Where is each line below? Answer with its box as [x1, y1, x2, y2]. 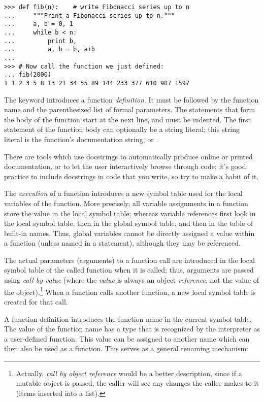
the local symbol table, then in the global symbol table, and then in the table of [4, 218, 253, 228]
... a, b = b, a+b [4, 46, 95, 53]
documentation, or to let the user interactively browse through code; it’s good [4, 161, 246, 172]
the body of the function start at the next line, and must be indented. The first [4, 114, 251, 124]
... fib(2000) [4, 71, 52, 79]
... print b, [4, 37, 77, 45]
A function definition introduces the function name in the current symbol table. [4, 313, 252, 324]
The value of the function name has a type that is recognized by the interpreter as [4, 323, 260, 334]
